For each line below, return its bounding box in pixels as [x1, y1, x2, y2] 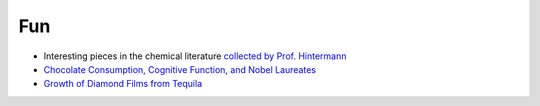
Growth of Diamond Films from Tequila [43, 78, 203, 90]
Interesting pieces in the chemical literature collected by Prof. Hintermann [43, 50, 347, 62]
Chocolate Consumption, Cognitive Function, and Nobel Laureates [43, 63, 317, 75]
